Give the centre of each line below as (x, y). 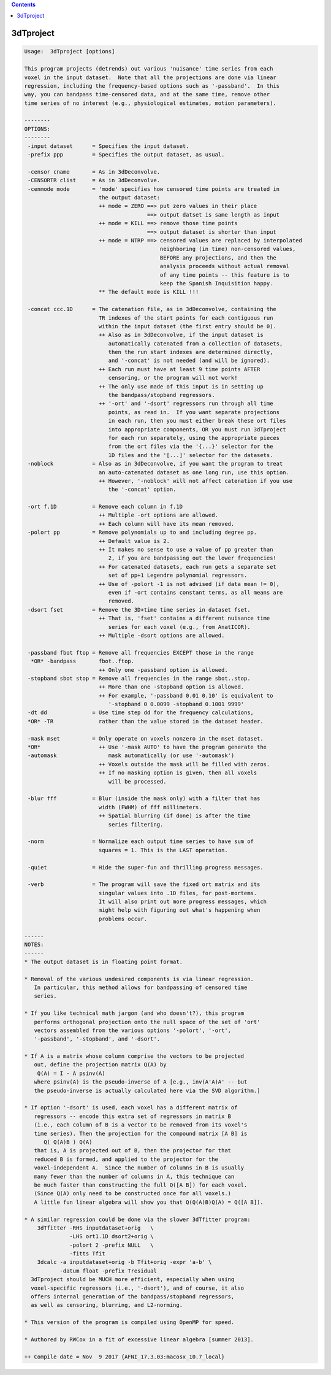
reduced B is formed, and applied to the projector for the (126, 1159)
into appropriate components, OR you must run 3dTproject (197, 429)
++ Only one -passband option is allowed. (163, 670)
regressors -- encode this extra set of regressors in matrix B (133, 1116)
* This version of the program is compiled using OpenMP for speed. (129, 1323)
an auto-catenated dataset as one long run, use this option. (194, 472)
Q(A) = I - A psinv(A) (71, 1073)
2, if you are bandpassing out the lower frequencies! (192, 558)
